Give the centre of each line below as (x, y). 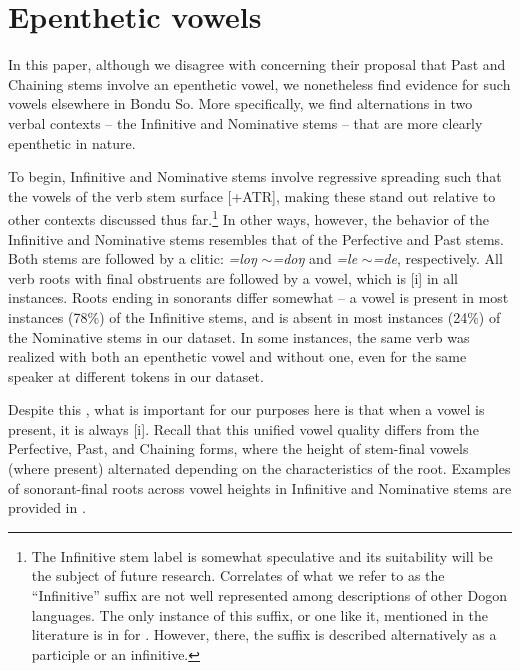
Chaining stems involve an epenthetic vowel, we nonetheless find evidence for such (259, 83)
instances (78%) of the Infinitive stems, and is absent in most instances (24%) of (254, 316)
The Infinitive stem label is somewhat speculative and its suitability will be (262, 555)
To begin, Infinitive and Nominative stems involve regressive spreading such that (255, 176)
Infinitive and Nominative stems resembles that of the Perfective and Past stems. (256, 238)
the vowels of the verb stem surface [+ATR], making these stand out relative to (252, 195)
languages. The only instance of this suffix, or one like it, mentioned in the (259, 614)
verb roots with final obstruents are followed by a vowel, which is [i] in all (233, 277)
